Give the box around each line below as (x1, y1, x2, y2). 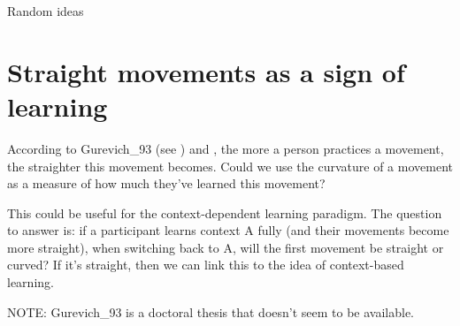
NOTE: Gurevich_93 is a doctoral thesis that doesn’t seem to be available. (7, 302, 415, 321)
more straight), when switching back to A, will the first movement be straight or (7, 238, 444, 256)
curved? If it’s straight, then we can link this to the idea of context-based (7, 255, 404, 274)
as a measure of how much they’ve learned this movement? (7, 174, 326, 193)
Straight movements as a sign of (7, 53, 405, 89)
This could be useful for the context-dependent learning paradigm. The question (7, 203, 442, 222)
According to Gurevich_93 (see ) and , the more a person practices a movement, (7, 139, 444, 157)
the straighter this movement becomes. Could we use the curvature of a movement (7, 156, 453, 175)
